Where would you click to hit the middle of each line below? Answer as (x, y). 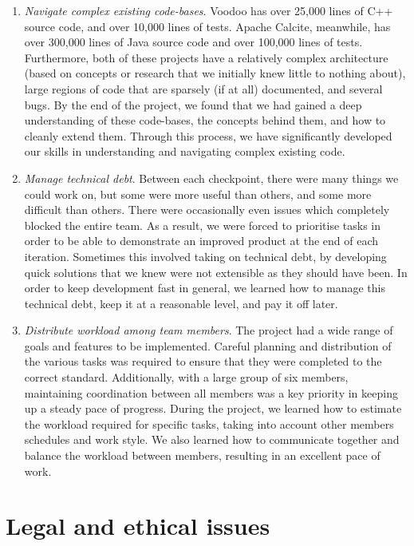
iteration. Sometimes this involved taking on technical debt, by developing (205, 256)
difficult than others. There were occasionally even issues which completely (207, 210)
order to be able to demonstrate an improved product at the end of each (201, 241)
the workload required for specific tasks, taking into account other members (209, 423)
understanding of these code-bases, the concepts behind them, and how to (205, 120)
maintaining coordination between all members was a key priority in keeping (211, 392)
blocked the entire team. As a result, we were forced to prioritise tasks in (203, 225)
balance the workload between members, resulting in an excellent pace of (202, 455)
